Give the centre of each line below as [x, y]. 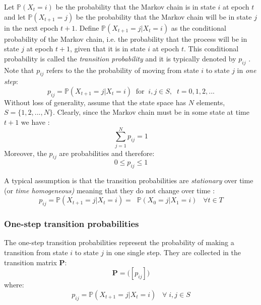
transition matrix [30, 262]
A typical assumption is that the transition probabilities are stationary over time [129, 180]
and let [15, 16]
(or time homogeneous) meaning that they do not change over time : [110, 190]
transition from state [36, 252]
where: [14, 285]
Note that [19, 70]
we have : [35, 122]
